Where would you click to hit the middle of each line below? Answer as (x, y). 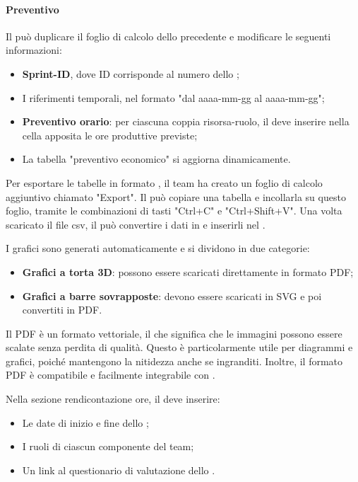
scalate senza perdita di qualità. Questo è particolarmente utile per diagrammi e (179, 347)
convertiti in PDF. (62, 310)
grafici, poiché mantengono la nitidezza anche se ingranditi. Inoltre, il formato (174, 361)
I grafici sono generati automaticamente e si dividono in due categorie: (158, 248)
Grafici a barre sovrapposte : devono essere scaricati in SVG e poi (172, 295)
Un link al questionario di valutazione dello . (119, 470)
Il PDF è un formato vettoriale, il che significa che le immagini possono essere (174, 333)
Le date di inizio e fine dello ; (85, 422)
